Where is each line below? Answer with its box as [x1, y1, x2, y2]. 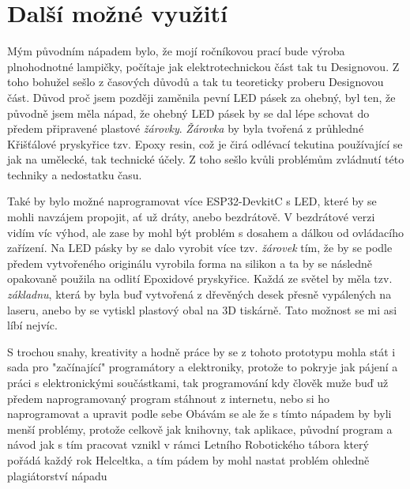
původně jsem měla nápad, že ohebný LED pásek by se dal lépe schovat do [7, 104, 370, 121]
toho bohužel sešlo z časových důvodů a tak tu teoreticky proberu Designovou [7, 73, 384, 90]
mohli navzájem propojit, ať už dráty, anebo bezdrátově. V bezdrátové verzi [7, 209, 375, 225]
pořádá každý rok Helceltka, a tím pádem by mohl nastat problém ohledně [7, 451, 370, 468]
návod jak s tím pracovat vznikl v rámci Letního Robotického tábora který [7, 436, 369, 453]
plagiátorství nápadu [7, 467, 107, 483]
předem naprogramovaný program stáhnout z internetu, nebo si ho [7, 389, 329, 406]
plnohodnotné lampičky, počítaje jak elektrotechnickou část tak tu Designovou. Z [7, 58, 400, 74]
